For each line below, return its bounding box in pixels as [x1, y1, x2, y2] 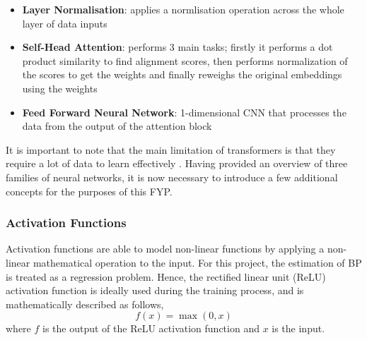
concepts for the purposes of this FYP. [6, 183, 173, 198]
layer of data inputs [22, 16, 107, 30]
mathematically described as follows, [6, 296, 164, 311]
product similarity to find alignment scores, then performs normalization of [22, 53, 348, 68]
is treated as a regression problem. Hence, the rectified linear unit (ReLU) [6, 269, 326, 284]
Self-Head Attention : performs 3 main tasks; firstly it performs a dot [22, 40, 333, 54]
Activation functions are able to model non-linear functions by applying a [6, 241, 325, 256]
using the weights [22, 80, 98, 95]
